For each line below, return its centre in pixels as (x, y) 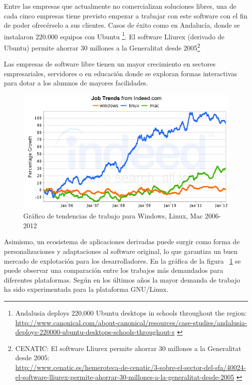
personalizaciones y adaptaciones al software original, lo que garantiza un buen (121, 251)
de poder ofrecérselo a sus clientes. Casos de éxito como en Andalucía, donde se (122, 25)
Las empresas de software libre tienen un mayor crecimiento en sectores (110, 64)
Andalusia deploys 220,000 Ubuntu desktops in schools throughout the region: (131, 312)
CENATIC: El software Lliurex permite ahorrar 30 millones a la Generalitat (128, 348)
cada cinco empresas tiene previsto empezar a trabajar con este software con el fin (126, 15)
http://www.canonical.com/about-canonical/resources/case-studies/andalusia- (131, 322)
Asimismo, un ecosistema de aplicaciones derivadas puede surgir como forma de (122, 242)
